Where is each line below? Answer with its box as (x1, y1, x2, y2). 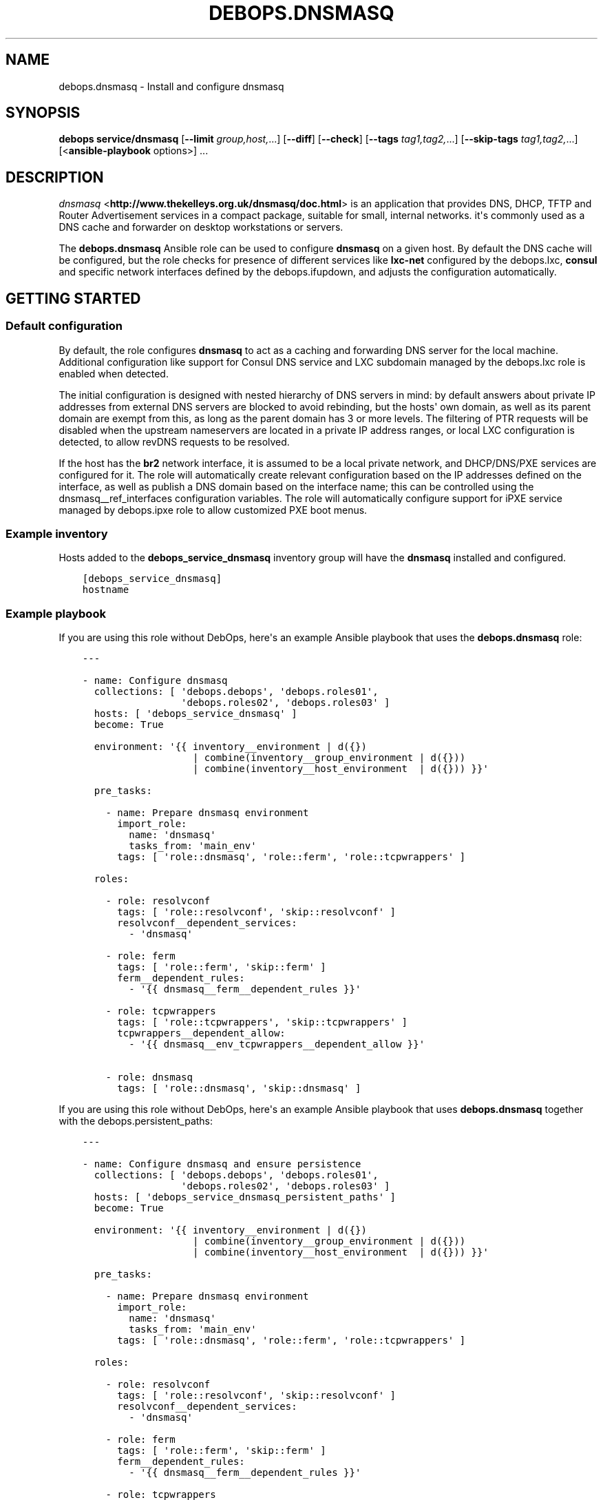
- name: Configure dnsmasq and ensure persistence (82, 1158, 361, 1169)
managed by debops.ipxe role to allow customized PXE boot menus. (59, 503, 368, 516)
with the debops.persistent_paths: (59, 1115, 213, 1127)
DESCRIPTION (6, 168, 104, 186)
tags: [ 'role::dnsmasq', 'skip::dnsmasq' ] (117, 1083, 361, 1094)
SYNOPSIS (6, 104, 81, 122)
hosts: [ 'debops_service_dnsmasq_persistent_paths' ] (94, 1191, 396, 1202)
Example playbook (6, 606, 106, 621)
